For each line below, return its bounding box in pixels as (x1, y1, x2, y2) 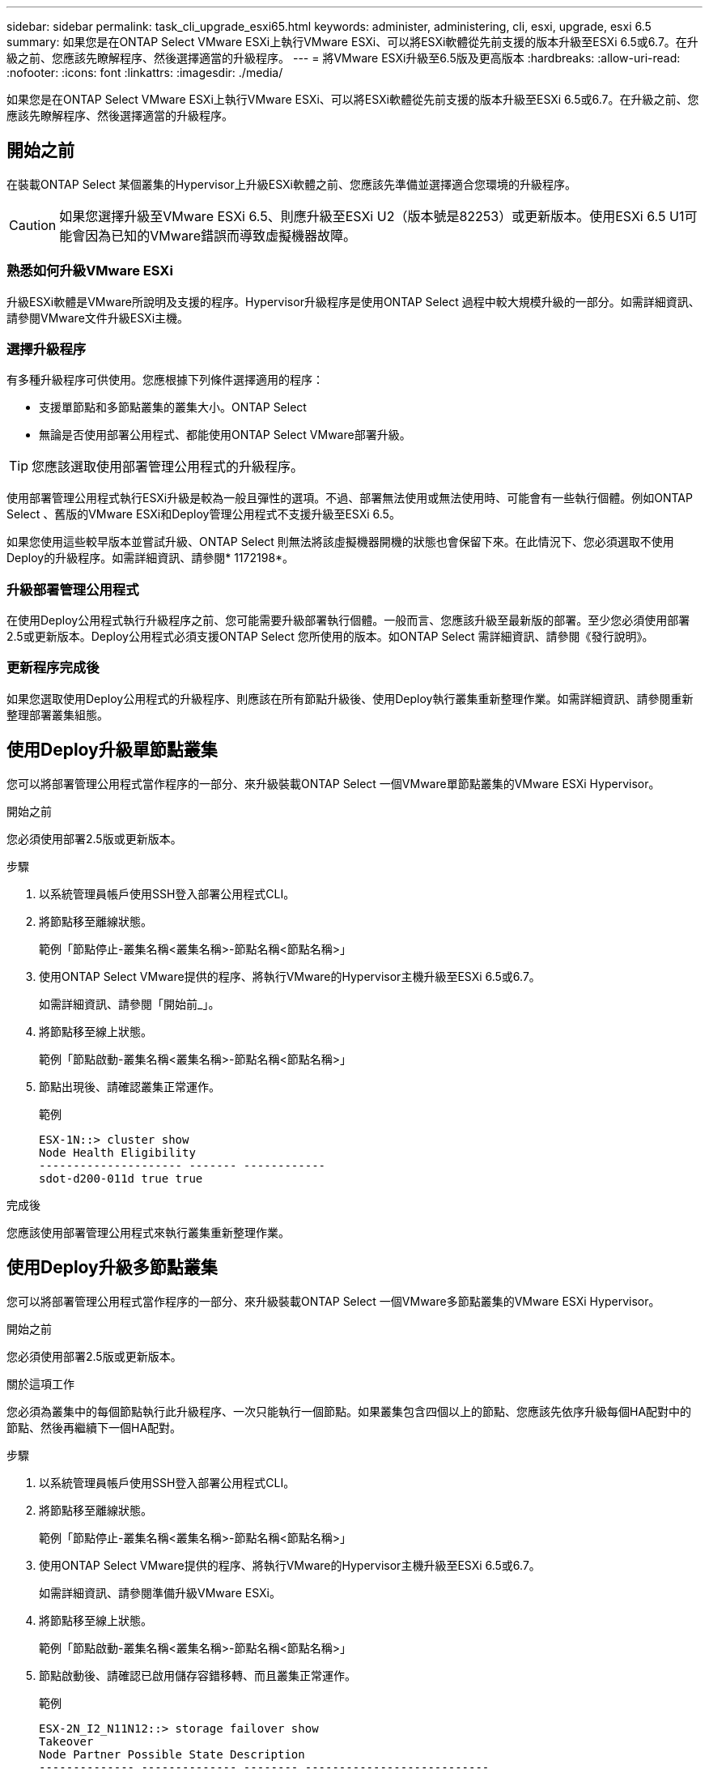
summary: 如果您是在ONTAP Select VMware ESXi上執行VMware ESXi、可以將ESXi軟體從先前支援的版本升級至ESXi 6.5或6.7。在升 (6, 35, 698, 49)
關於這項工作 (6, 1376, 74, 1391)
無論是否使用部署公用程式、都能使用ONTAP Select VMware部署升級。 (39, 428, 411, 442)
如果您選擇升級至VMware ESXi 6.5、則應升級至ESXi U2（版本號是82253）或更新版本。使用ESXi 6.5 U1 (59, 207, 685, 224)
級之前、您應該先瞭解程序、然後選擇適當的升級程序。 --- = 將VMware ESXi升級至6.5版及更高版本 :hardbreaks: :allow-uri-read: (6, 51, 681, 65)
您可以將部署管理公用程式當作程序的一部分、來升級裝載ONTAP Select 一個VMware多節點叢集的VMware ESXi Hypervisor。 (6, 1294, 660, 1308)
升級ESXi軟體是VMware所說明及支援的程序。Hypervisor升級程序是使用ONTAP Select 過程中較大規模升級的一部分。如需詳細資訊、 (6, 294, 700, 309)
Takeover (39, 1734, 94, 1748)
